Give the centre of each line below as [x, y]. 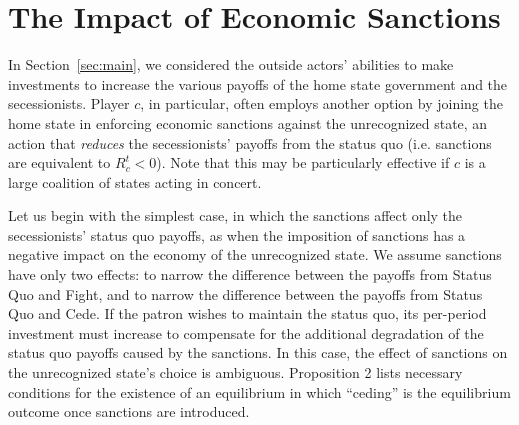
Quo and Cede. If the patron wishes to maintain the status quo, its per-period [247, 313]
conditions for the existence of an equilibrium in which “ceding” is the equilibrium [259, 391]
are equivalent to [59, 162]
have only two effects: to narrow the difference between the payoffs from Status [250, 274]
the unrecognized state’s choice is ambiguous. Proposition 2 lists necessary [235, 372]
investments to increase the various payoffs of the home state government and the [258, 83]
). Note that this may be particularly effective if [303, 162]
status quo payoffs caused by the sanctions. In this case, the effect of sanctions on [258, 352]
